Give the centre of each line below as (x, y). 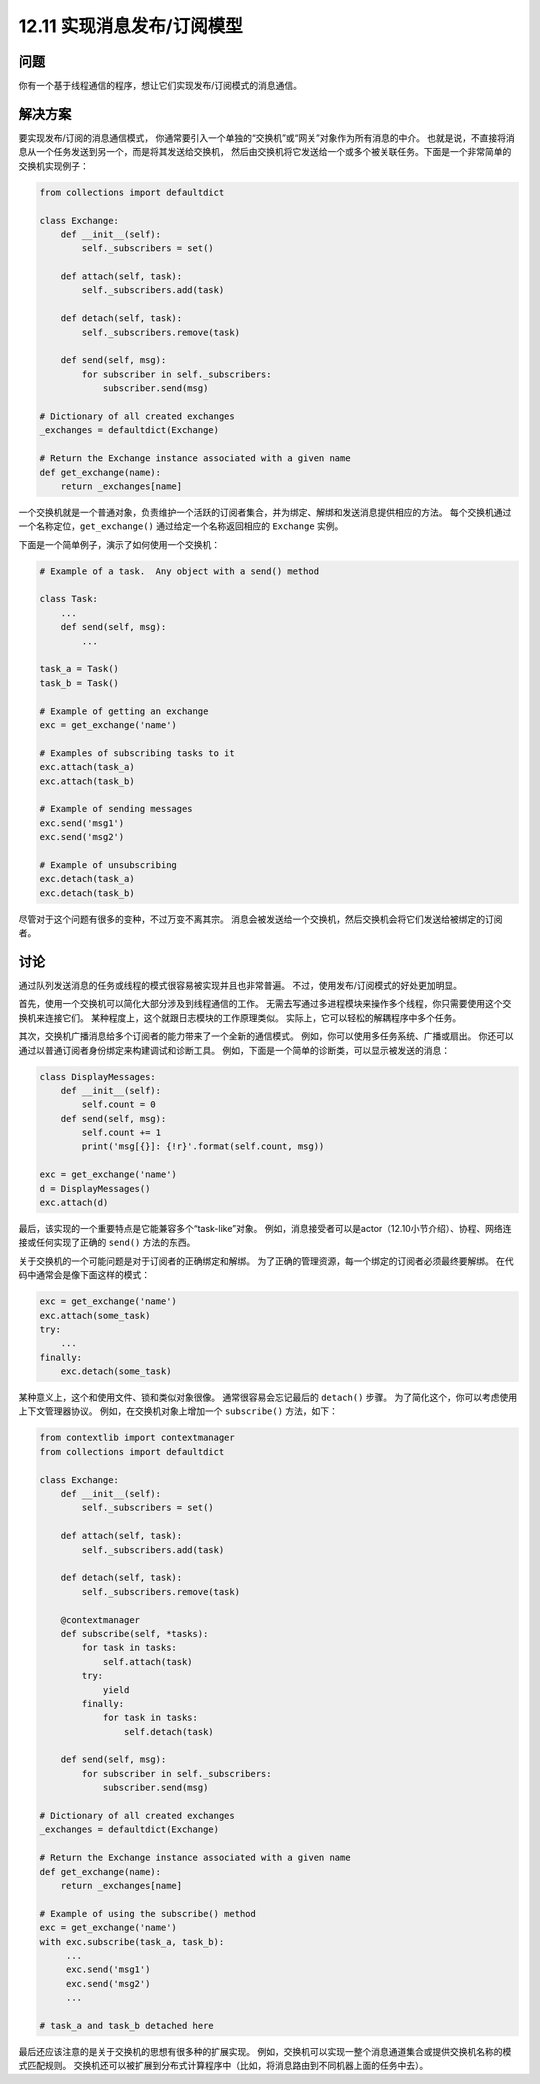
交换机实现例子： (53, 166)
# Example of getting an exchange (124, 711)
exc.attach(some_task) (95, 1315)
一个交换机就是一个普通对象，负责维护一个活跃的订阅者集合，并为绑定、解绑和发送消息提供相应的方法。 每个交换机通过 (265, 512)
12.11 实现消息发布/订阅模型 (131, 26)
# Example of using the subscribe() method (148, 1913)
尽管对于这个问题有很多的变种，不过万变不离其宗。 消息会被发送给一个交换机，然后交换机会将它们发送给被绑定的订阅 (260, 919)
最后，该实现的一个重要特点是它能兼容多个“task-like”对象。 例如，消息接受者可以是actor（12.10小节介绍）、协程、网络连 (265, 1228)
